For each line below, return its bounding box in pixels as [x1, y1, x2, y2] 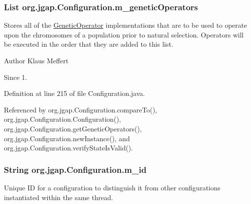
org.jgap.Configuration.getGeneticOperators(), [4, 123, 142, 133]
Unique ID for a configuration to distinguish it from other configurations [4, 182, 221, 192]
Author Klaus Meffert [4, 56, 69, 65]
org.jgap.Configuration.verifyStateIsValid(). [4, 143, 133, 153]
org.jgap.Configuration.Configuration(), [4, 114, 121, 124]
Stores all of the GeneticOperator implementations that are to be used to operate [4, 20, 247, 30]
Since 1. [4, 72, 27, 82]
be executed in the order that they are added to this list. [4, 39, 174, 49]
